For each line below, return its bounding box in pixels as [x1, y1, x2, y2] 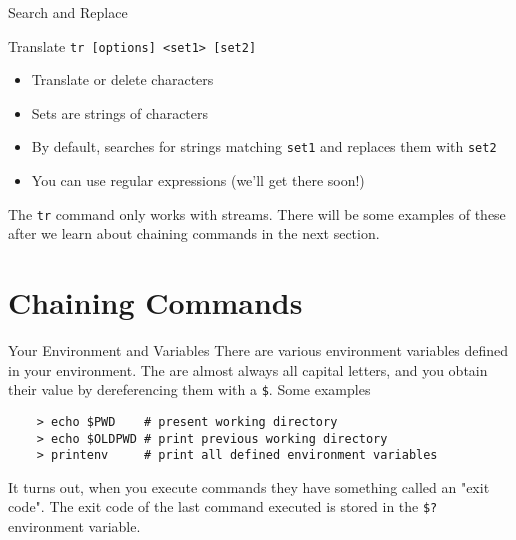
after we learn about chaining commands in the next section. [8, 223, 380, 244]
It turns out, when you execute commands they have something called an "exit [8, 476, 490, 497]
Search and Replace [8, 2, 128, 22]
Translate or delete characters [31, 69, 214, 90]
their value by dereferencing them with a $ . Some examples [8, 379, 371, 400]
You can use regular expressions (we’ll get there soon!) [31, 170, 365, 191]
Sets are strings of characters [31, 102, 209, 123]
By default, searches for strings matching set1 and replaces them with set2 [31, 136, 497, 157]
